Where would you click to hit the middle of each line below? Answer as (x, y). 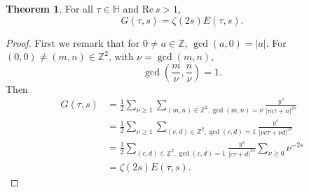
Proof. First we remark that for (73, 42)
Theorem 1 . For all (49, 8)
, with (121, 56)
